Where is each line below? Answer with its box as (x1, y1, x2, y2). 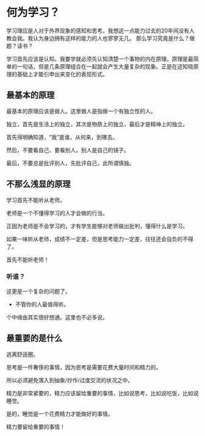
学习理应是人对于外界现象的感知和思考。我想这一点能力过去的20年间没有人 (6, 27, 195, 34)
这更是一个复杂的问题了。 (6, 288, 71, 295)
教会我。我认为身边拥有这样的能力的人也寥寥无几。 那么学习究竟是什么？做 (6, 34, 195, 42)
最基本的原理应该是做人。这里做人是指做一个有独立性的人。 (6, 107, 156, 115)
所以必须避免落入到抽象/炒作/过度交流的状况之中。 (6, 376, 134, 383)
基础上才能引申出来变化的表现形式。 (16, 70, 108, 78)
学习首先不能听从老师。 (6, 196, 65, 203)
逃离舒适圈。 (6, 351, 38, 358)
